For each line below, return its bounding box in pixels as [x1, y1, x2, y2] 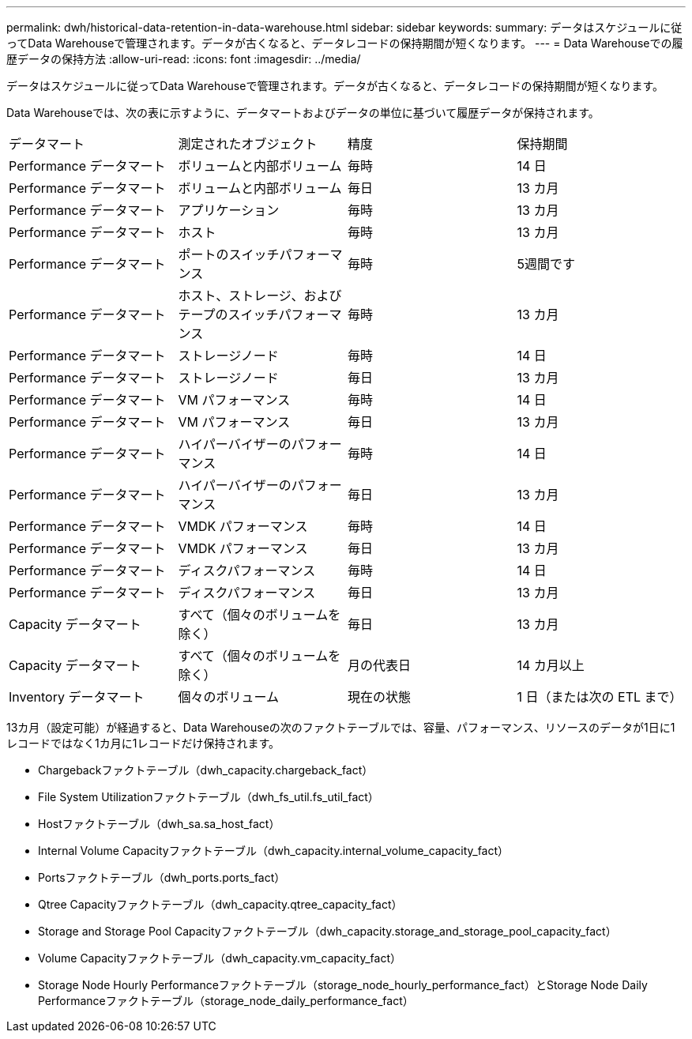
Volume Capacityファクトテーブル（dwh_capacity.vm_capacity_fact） [38, 951, 401, 965]
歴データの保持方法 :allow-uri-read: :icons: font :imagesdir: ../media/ [6, 52, 361, 66]
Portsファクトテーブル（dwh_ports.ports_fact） [38, 871, 286, 884]
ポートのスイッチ [178, 247, 280, 262]
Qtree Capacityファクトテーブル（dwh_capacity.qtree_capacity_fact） [38, 898, 403, 911]
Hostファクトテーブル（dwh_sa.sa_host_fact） [38, 817, 280, 830]
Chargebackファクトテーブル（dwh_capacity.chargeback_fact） [38, 763, 374, 777]
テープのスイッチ [178, 307, 279, 322]
